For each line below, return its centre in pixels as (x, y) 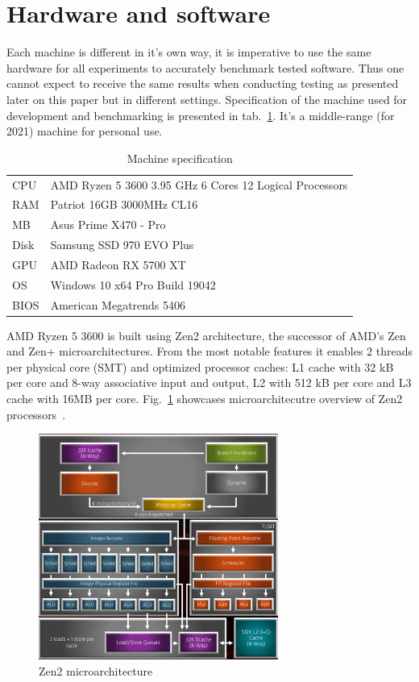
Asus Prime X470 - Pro (108, 225)
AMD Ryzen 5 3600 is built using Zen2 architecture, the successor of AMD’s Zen (206, 335)
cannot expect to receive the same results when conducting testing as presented (203, 83)
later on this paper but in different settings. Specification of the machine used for (207, 99)
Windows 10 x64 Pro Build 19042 (133, 284)
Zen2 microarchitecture (96, 670)
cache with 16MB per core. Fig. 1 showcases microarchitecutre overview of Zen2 (205, 399)
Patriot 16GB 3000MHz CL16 (124, 204)
